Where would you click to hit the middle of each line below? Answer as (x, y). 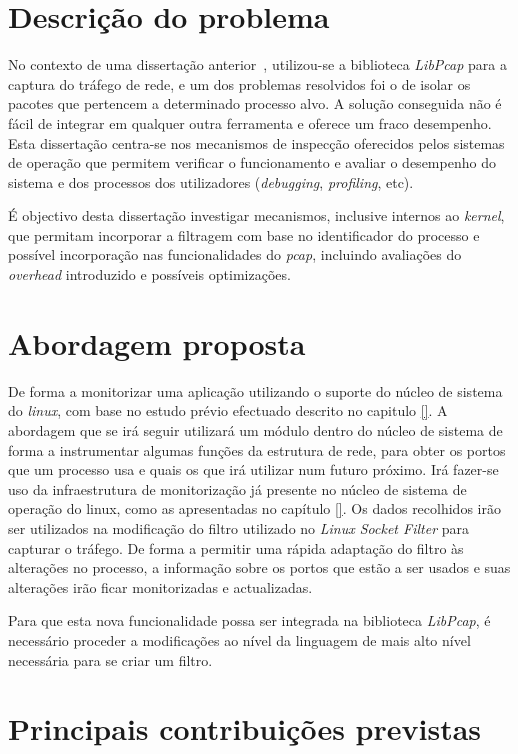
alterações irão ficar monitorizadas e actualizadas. (160, 586)
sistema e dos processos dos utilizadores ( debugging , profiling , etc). (211, 181)
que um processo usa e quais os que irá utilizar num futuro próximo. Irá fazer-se (253, 469)
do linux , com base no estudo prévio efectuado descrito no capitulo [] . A (228, 410)
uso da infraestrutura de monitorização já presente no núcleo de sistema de (237, 488)
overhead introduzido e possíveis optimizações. (149, 274)
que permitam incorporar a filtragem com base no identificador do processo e (244, 234)
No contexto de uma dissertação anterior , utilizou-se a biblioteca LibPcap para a (257, 64)
